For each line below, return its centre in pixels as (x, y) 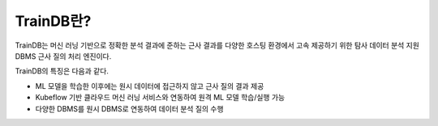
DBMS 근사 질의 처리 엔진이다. (63, 56)
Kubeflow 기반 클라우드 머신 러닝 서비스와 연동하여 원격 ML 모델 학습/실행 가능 (160, 98)
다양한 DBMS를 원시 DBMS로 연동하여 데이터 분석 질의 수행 (129, 108)
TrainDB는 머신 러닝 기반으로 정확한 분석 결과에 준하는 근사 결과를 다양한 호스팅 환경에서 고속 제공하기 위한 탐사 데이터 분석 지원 (217, 45)
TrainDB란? (53, 21)
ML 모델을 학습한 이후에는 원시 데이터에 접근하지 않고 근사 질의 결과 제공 (150, 86)
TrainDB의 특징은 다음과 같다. (62, 71)
